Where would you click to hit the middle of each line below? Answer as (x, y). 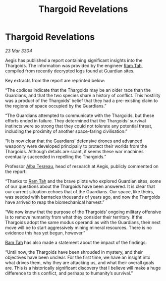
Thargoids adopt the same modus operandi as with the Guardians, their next (83, 222)
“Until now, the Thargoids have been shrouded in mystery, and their (74, 252)
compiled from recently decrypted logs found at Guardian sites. (70, 71)
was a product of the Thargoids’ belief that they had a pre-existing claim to (82, 101)
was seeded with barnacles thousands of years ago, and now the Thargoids (83, 197)
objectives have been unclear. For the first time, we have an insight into (78, 257)
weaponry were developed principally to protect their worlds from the (76, 146)
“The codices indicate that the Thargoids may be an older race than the (78, 90)
